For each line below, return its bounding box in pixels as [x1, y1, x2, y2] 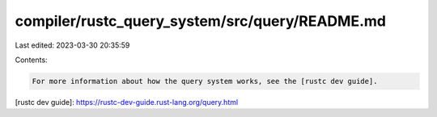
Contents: [15, 55, 48, 65]
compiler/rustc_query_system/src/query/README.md [15, 12, 386, 30]
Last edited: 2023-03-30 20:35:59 [15, 40, 130, 50]
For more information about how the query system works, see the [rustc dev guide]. [32, 77, 378, 86]
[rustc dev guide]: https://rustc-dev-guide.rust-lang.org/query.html [15, 97, 239, 107]
